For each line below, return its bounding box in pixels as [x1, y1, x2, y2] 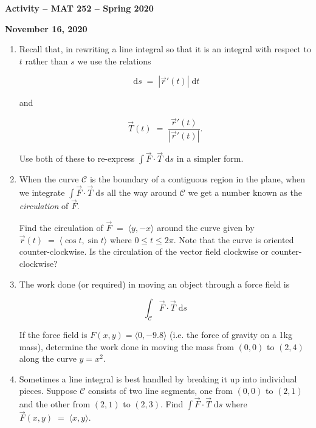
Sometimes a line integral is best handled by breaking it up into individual [19, 372, 297, 385]
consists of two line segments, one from [88, 384, 233, 397]
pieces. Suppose [19, 384, 77, 397]
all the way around [107, 186, 177, 199]
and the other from [19, 398, 91, 410]
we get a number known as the [188, 186, 302, 199]
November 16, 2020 [5, 22, 88, 35]
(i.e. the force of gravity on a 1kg [170, 328, 292, 340]
